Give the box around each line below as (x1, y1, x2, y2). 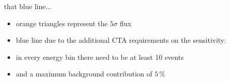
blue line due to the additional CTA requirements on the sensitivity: (16, 35, 226, 45)
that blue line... (4, 1, 52, 11)
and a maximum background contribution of (16, 68, 152, 79)
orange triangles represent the (16, 18, 108, 28)
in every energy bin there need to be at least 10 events (16, 51, 184, 62)
